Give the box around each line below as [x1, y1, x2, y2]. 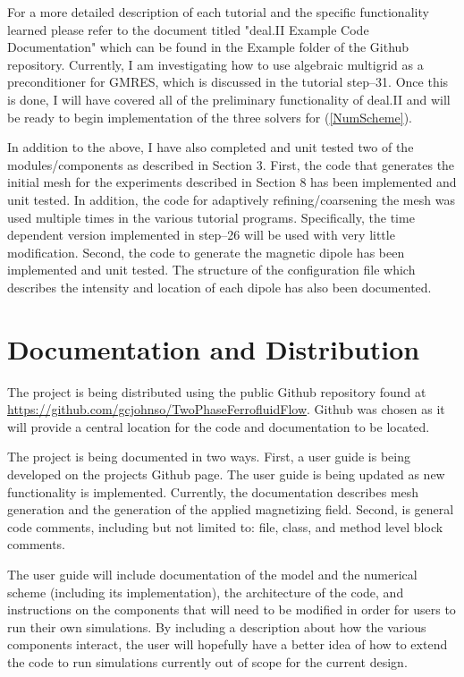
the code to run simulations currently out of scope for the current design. [7, 652, 408, 671]
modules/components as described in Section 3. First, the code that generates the [7, 155, 455, 173]
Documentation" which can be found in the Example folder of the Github [7, 38, 409, 56]
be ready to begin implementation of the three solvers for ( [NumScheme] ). [7, 107, 412, 126]
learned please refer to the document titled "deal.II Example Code [7, 20, 369, 38]
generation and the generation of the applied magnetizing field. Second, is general [7, 500, 454, 519]
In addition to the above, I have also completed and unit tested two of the [7, 138, 414, 157]
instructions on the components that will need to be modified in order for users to [7, 600, 456, 619]
